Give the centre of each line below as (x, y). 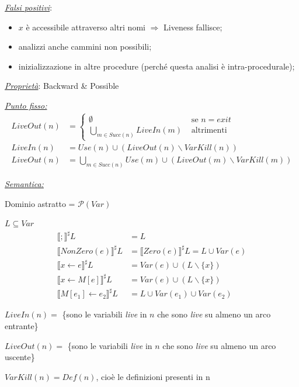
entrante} (22, 325)
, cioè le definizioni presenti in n (153, 376)
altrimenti (209, 130)
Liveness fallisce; (193, 27)
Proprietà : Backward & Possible (62, 86)
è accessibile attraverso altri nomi (86, 27)
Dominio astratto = (40, 203)
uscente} (20, 357)
